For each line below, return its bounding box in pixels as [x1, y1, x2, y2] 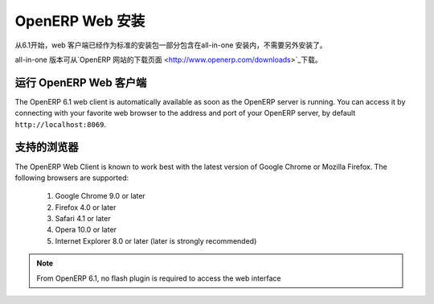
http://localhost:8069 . [14, 119, 107, 129]
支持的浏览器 [14, 141, 79, 154]
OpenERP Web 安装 [14, 12, 145, 30]
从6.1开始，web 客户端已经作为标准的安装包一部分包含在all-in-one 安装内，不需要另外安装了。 [14, 40, 327, 50]
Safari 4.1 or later [55, 214, 112, 224]
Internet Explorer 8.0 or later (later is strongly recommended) [55, 236, 257, 245]
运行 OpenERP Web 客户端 [14, 76, 147, 89]
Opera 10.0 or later [55, 225, 117, 235]
